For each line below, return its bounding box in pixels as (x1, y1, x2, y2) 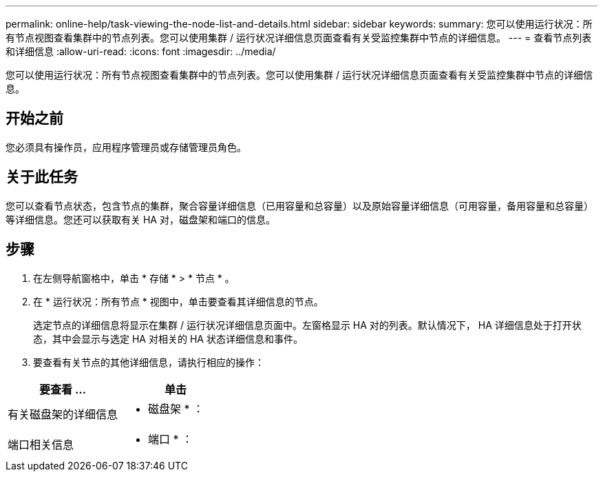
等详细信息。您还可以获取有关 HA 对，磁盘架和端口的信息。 (6, 213, 275, 225)
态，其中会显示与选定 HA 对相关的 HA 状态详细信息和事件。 (33, 332, 303, 345)
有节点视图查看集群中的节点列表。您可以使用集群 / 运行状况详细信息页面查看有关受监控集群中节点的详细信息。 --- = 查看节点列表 (6, 32, 592, 43)
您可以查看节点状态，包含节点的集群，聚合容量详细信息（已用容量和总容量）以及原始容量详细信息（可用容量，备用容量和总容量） (6, 199, 593, 212)
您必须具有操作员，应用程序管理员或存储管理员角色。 (6, 141, 246, 153)
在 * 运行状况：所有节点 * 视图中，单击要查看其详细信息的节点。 (33, 295, 324, 307)
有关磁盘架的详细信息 (8, 407, 118, 421)
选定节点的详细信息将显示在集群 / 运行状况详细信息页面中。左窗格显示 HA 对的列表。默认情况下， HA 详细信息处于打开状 (33, 318, 582, 331)
